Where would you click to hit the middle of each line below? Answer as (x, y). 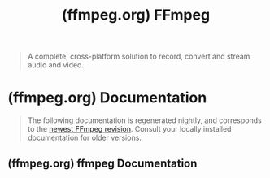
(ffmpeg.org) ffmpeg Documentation (102, 163)
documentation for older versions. (84, 138)
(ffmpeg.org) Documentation (107, 98)
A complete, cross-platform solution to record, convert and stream (139, 56)
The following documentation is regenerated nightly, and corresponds (144, 120)
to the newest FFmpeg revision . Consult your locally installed (129, 129)
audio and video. (56, 65)
